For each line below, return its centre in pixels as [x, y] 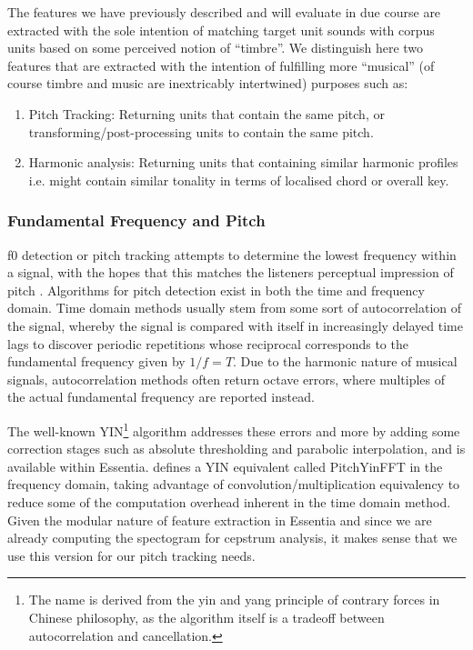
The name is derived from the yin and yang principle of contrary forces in [234, 600]
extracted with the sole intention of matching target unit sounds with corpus [221, 30]
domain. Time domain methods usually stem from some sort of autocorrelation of [235, 308]
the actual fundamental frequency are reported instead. [161, 397]
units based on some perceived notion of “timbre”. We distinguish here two [216, 48]
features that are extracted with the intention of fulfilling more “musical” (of [221, 65]
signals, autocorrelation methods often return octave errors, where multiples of [226, 379]
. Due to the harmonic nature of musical [345, 361]
